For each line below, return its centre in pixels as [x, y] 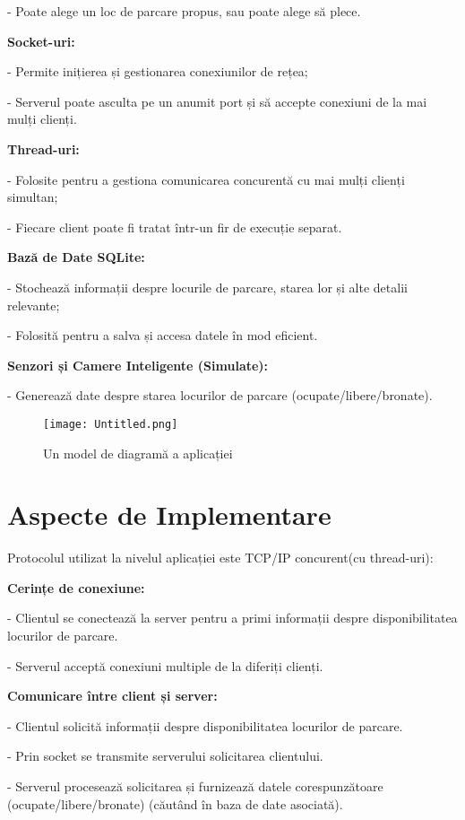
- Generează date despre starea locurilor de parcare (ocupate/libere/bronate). [220, 395]
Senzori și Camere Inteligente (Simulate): [138, 365]
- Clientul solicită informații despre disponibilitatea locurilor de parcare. [205, 725]
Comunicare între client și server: [112, 696]
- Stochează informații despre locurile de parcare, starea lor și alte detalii [207, 287]
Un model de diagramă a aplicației [138, 453]
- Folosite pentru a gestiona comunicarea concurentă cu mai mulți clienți [206, 179]
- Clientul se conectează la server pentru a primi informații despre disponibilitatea [232, 618]
